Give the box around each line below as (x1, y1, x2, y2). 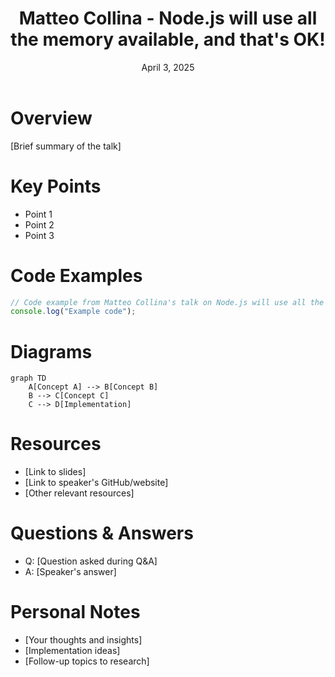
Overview (10, 107, 93, 129)
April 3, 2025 (141, 61, 195, 73)
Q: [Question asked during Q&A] (24, 555, 158, 567)
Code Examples (10, 264, 143, 287)
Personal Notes (10, 601, 141, 624)
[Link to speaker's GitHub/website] (24, 477, 169, 489)
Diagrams (10, 340, 93, 363)
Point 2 (24, 218, 55, 231)
